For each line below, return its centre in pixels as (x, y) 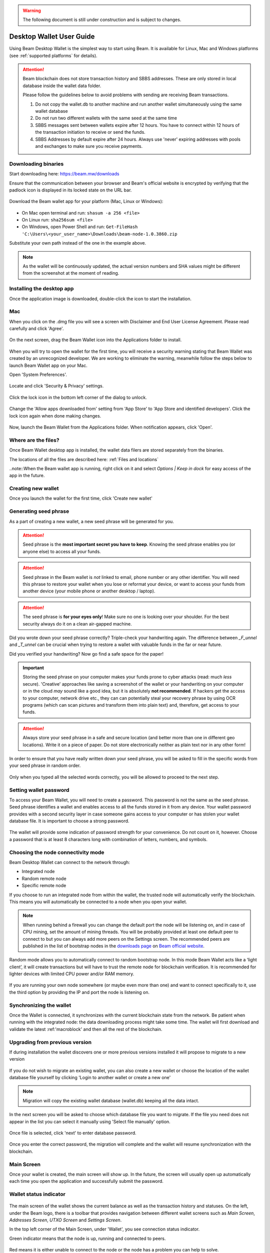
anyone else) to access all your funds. (62, 551)
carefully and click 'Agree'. (36, 329)
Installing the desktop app (41, 289)
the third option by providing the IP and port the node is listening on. (79, 992)
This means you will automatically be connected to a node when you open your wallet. (98, 902)
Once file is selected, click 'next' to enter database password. (73, 1133)
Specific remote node (44, 886)
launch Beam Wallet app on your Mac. (48, 365)
